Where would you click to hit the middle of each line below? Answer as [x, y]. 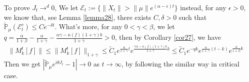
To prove [17, 7]
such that [193, 17]
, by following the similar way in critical [181, 64]
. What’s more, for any [88, 26]
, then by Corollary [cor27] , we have [168, 37]
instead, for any [203, 7]
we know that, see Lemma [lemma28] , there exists [78, 17]
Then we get [22, 64]
